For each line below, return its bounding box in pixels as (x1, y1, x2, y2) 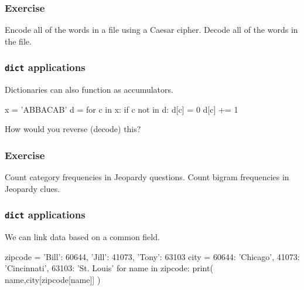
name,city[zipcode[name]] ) (5, 273, 101, 285)
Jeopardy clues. (5, 182, 60, 194)
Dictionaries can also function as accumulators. (5, 83, 173, 96)
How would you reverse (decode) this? (5, 123, 141, 135)
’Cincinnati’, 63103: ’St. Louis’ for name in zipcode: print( (5, 262, 213, 274)
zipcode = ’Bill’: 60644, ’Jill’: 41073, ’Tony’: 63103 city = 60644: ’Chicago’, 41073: (5, 250, 300, 262)
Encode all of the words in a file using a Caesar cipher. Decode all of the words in (5, 23, 298, 36)
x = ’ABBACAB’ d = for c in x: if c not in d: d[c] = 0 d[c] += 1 (5, 103, 238, 115)
